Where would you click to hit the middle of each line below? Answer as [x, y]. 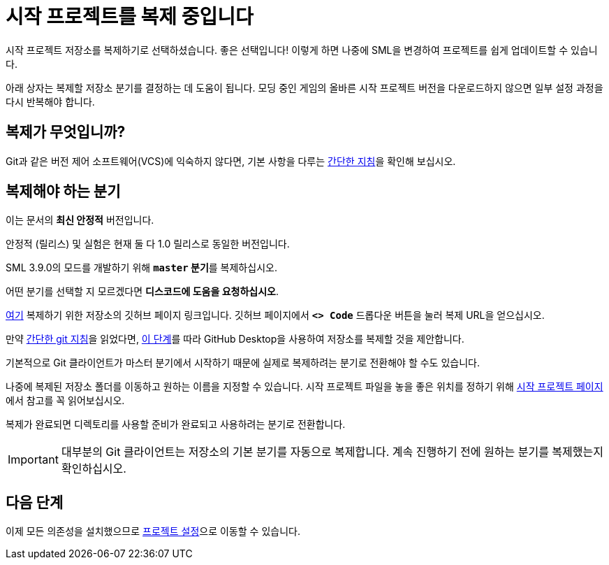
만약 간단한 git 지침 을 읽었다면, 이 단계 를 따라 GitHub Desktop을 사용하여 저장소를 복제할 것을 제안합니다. [235, 339]
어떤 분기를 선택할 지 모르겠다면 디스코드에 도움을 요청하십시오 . [142, 292]
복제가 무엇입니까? [66, 132]
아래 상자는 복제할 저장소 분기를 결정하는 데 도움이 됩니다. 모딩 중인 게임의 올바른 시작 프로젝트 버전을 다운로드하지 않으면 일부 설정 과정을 [304, 87]
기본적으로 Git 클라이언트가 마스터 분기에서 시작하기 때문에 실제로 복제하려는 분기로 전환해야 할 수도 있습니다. [243, 363]
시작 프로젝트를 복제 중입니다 [130, 17]
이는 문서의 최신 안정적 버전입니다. [80, 220]
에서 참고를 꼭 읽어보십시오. [65, 401]
